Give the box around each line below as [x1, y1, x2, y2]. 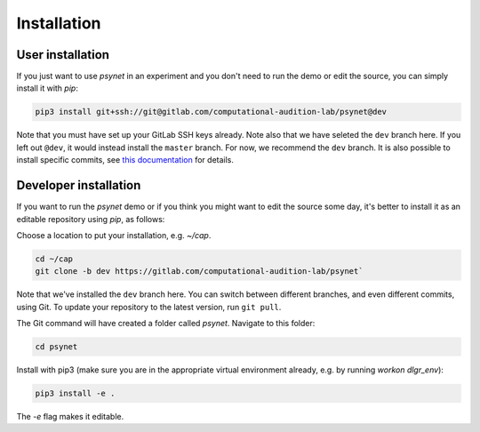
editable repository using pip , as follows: [16, 213, 165, 224]
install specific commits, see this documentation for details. [16, 155, 235, 165]
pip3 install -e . [35, 388, 116, 398]
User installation [16, 47, 110, 62]
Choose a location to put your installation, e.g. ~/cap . [16, 229, 212, 240]
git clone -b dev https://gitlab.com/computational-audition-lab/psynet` [35, 267, 364, 276]
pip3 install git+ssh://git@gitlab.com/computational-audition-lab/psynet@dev [35, 107, 387, 117]
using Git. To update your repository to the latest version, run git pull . [16, 301, 282, 312]
